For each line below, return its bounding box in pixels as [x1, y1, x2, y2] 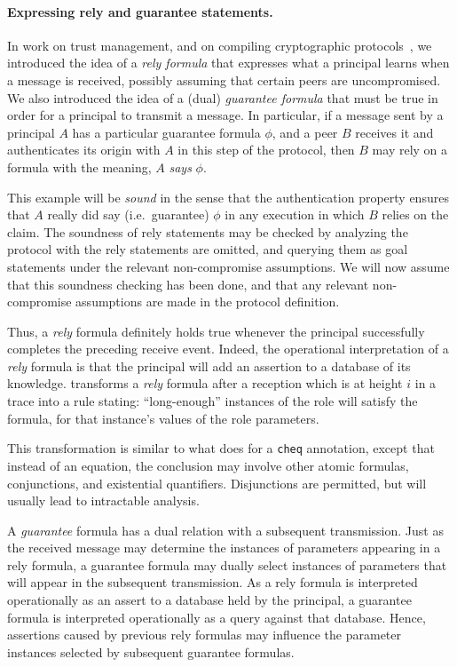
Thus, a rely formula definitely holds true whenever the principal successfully [7, 322, 425, 340]
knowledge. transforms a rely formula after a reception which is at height [7, 374, 403, 393]
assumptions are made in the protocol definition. [75, 292, 340, 311]
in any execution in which [225, 205, 365, 224]
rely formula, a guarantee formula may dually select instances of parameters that [7, 555, 447, 574]
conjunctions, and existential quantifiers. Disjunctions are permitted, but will [7, 473, 427, 492]
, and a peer [272, 123, 338, 141]
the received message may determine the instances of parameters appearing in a [7, 538, 441, 557]
